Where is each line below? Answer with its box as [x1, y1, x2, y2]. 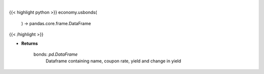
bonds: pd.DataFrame [33, 51, 78, 57]
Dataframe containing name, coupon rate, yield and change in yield [45, 58, 181, 64]
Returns [21, 40, 38, 46]
